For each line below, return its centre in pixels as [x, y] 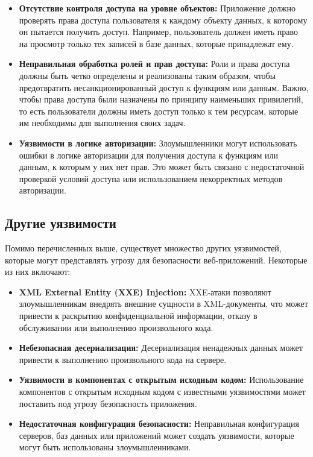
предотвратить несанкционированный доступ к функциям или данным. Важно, [164, 87]
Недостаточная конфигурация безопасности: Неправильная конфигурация [159, 424]
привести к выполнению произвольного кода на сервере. [123, 359]
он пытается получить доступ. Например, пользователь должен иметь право [159, 32]
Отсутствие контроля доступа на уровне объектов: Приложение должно [157, 8]
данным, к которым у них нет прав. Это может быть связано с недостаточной [162, 167]
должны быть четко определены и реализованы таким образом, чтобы [147, 75]
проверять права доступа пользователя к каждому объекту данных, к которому [163, 20]
